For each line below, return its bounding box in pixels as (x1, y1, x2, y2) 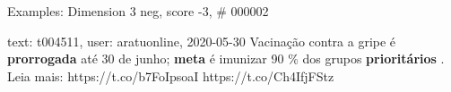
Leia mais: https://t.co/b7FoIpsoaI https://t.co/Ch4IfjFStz (7, 66, 334, 85)
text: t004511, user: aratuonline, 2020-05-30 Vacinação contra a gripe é (7, 31, 396, 50)
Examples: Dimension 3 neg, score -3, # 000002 (7, 2, 269, 20)
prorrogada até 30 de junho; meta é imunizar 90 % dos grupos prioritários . (7, 49, 445, 68)
